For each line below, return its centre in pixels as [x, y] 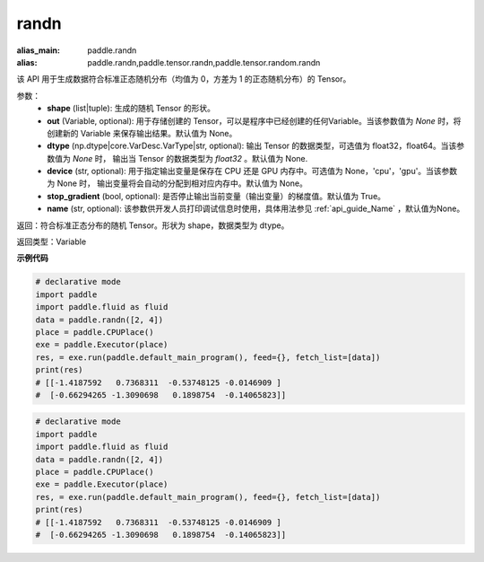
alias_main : [38, 50]
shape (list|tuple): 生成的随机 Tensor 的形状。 [131, 109]
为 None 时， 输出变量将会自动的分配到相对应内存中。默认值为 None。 [177, 183]
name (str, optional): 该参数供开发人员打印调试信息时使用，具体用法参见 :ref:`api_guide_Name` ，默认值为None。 [256, 209]
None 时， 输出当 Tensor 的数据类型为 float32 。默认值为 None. [190, 158]
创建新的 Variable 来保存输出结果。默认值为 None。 [142, 133]
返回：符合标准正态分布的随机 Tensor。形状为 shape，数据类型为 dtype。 [153, 225]
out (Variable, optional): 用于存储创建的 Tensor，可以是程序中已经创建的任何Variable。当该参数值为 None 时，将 [254, 120]
